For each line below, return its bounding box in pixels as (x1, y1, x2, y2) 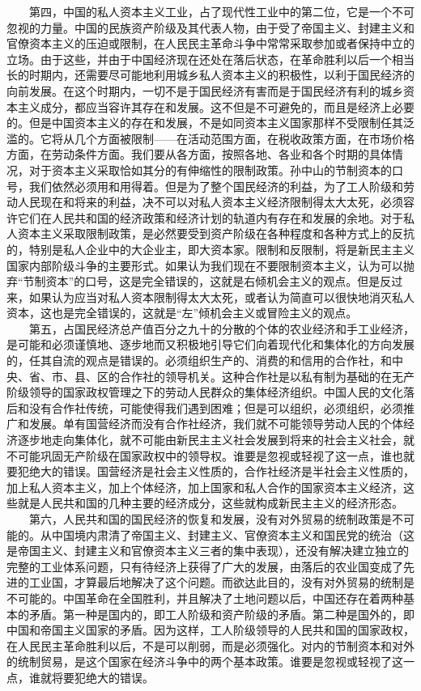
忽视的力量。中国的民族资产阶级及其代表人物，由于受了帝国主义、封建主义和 (6, 19, 415, 36)
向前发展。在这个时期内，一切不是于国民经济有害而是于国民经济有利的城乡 (6, 82, 403, 99)
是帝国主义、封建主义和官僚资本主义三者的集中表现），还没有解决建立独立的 (6, 542, 409, 559)
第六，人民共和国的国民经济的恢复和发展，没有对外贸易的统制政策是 (28, 511, 392, 527)
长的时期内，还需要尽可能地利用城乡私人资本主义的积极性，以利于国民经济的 (6, 66, 415, 83)
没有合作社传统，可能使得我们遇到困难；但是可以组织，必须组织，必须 (28, 399, 403, 416)
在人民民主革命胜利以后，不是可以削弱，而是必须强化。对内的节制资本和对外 (6, 637, 415, 654)
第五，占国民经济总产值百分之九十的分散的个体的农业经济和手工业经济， (28, 320, 415, 337)
